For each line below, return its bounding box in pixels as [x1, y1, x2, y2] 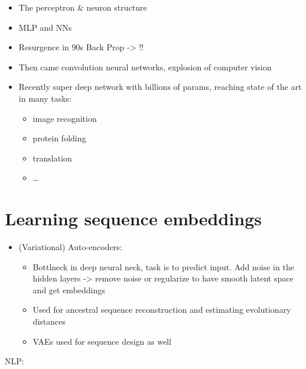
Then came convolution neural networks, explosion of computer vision [18, 60, 272, 73]
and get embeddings [32, 283, 105, 296]
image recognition [32, 112, 97, 124]
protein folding [32, 132, 86, 144]
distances [32, 315, 66, 328]
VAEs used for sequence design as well [32, 335, 171, 347]
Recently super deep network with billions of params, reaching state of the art [18, 80, 302, 93]
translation [32, 151, 72, 164]
